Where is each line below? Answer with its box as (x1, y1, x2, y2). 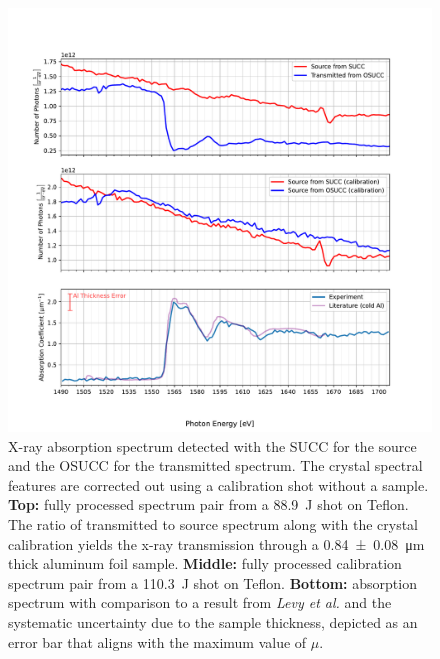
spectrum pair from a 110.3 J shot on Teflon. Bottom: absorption (8, 572, 417, 593)
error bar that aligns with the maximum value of (8, 631, 307, 652)
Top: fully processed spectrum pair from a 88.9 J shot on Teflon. (8, 494, 409, 515)
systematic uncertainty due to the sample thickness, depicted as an (8, 611, 418, 632)
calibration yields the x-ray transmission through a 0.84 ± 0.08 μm (8, 533, 425, 554)
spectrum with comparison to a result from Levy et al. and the (8, 592, 392, 613)
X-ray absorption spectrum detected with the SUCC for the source (8, 435, 417, 456)
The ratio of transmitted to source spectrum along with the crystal (8, 513, 418, 534)
